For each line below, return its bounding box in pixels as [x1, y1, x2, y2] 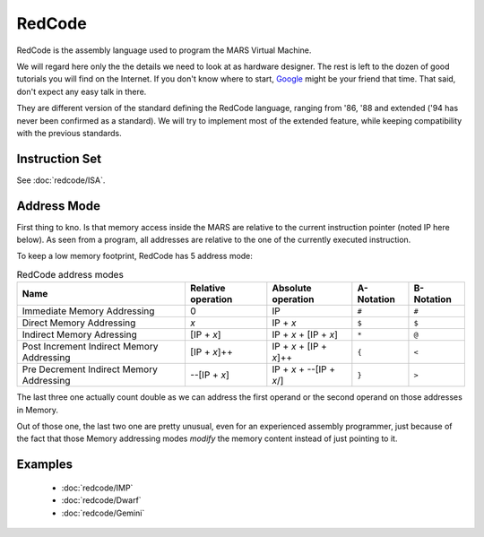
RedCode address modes [16, 269, 125, 281]
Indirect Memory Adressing [22, 328, 138, 341]
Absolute [272, 282, 313, 295]
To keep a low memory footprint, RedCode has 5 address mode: [16, 251, 253, 262]
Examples [16, 457, 73, 472]
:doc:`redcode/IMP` [61, 482, 134, 493]
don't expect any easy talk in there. [16, 86, 147, 97]
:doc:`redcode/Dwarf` [61, 495, 143, 506]
